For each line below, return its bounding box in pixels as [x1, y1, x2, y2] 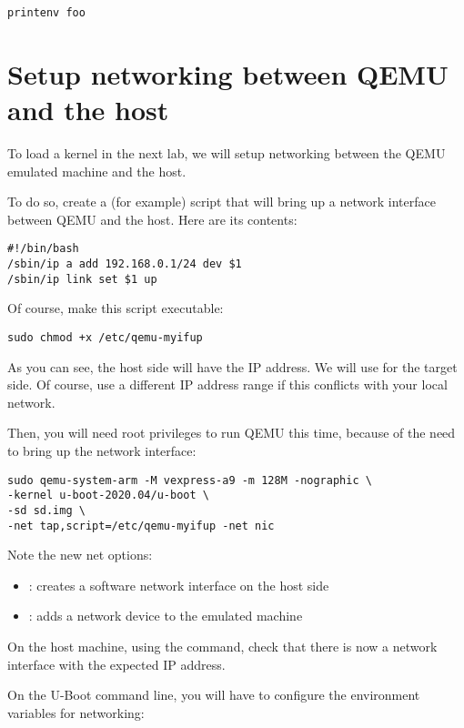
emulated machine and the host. [7, 161, 187, 180]
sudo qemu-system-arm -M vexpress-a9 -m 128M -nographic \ [7, 473, 372, 487]
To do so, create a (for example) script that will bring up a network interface [7, 192, 436, 211]
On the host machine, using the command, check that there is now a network [7, 636, 438, 655]
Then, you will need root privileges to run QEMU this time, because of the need [7, 423, 456, 442]
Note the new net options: [7, 545, 153, 564]
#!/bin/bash [7, 242, 79, 256]
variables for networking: [7, 703, 145, 722]
